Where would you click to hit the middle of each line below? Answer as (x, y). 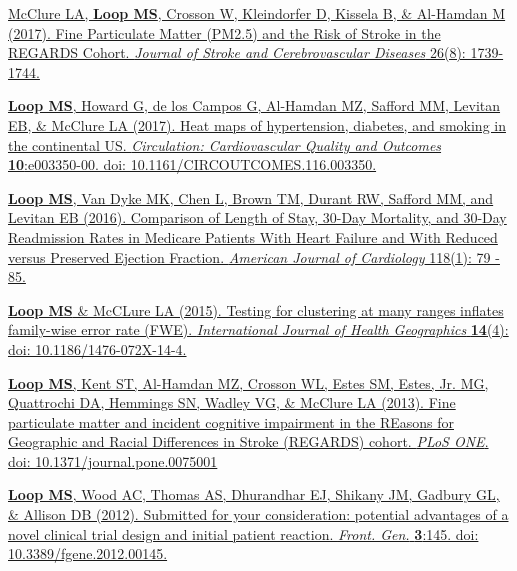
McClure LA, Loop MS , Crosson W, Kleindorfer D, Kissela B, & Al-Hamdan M (257, 13)
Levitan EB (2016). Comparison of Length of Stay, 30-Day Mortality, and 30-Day (257, 217)
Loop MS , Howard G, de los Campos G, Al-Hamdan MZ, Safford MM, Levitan (254, 105)
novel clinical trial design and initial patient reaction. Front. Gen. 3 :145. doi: (243, 533)
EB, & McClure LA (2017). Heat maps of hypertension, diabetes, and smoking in (257, 124)
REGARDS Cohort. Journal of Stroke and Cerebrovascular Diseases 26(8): (237, 52)
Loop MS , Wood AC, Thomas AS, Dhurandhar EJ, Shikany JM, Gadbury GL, (254, 494)
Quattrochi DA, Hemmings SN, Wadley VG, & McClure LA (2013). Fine (232, 402)
